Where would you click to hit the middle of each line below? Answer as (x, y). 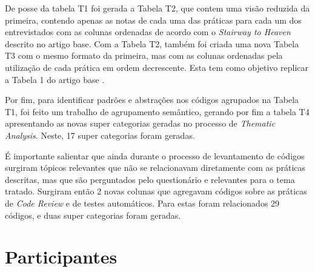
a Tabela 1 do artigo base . (55, 79)
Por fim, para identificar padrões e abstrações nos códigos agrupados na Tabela (152, 100)
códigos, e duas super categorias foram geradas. (93, 215)
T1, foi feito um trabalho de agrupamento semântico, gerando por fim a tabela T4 (157, 111)
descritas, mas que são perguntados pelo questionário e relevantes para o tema (150, 179)
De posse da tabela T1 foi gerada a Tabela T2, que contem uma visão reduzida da (157, 8)
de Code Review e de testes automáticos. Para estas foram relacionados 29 (142, 203)
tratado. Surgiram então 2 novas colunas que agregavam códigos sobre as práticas (156, 191)
